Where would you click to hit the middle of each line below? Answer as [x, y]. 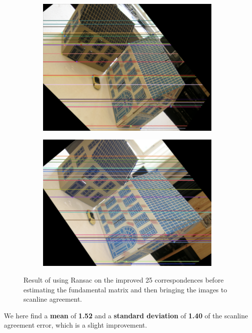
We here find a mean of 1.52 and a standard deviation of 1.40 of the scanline [126, 315]
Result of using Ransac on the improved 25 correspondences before [124, 280]
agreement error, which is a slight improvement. [76, 325]
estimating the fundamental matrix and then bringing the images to [125, 289]
